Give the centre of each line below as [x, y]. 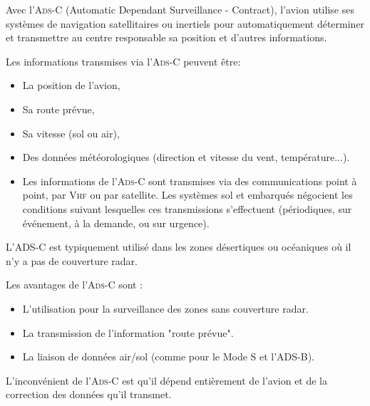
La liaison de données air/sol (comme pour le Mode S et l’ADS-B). [169, 356]
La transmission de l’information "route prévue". [128, 332]
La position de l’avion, [71, 85]
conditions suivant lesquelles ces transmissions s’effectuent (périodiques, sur [187, 208]
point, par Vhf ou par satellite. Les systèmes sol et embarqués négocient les [187, 195]
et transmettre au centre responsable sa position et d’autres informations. [166, 37]
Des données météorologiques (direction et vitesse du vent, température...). [186, 157]
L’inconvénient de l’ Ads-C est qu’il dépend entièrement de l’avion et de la [167, 380]
